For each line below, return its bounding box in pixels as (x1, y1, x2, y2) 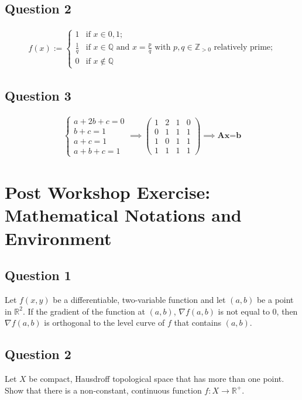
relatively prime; (214, 43, 273, 52)
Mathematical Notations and (5, 203, 242, 227)
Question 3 (5, 86, 71, 104)
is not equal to (218, 305, 270, 317)
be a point (256, 293, 294, 305)
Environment (5, 226, 112, 250)
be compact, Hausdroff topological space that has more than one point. (29, 372, 284, 384)
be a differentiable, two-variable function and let (53, 293, 226, 305)
